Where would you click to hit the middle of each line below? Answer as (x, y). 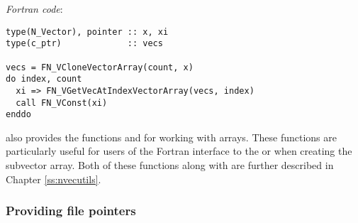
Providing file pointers (71, 211)
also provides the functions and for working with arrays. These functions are (171, 137)
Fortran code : (34, 9)
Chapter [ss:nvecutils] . (54, 179)
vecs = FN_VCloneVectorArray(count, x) (100, 67)
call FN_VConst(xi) (62, 103)
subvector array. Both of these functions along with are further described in (170, 165)
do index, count (44, 79)
